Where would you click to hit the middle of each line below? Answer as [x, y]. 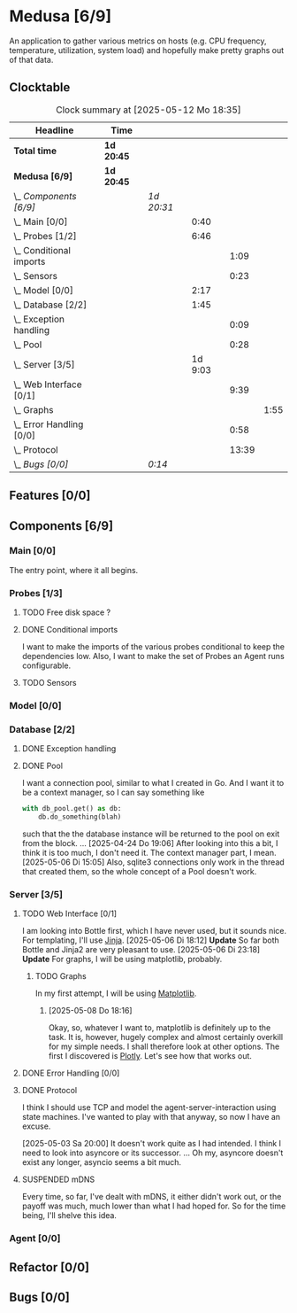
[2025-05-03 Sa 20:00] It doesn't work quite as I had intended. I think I [151, 1144]
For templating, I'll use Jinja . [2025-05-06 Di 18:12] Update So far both [151, 940]
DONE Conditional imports [70, 630]
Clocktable [40, 87]
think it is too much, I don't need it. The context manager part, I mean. [149, 853]
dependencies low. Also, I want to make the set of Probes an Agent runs [153, 656]
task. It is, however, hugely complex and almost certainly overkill [166, 1037]
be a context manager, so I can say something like [113, 792]
